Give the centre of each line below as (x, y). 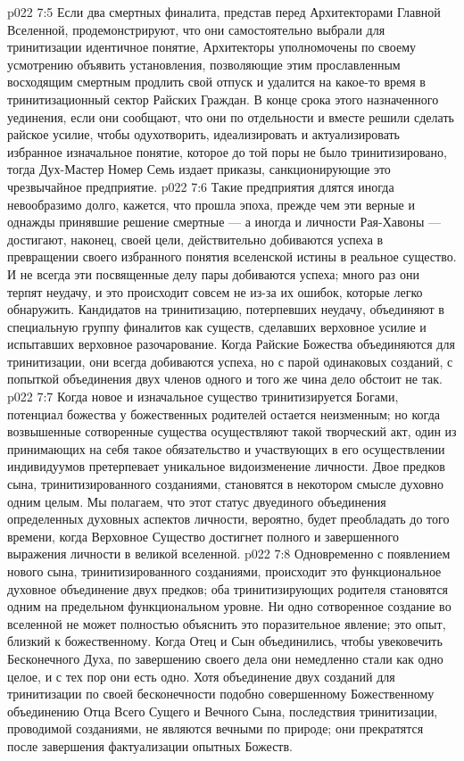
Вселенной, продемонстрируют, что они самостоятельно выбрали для (196, 29)
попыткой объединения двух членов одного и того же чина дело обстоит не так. (225, 379)
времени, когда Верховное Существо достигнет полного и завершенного (203, 536)
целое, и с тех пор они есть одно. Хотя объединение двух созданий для (201, 676)
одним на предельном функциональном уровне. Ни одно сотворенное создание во (229, 606)
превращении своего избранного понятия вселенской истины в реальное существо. (232, 256)
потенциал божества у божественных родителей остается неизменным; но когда (224, 414)
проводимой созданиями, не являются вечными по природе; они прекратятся (215, 728)
